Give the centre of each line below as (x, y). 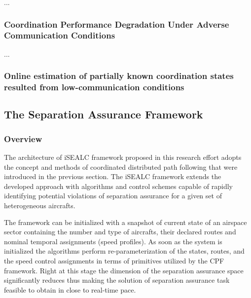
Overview (23, 138)
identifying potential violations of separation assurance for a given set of (113, 196)
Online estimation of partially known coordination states (119, 76)
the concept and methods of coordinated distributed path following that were (121, 167)
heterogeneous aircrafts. (40, 205)
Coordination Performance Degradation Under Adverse (117, 24)
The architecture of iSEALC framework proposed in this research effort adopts (123, 157)
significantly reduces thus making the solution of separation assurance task (117, 280)
